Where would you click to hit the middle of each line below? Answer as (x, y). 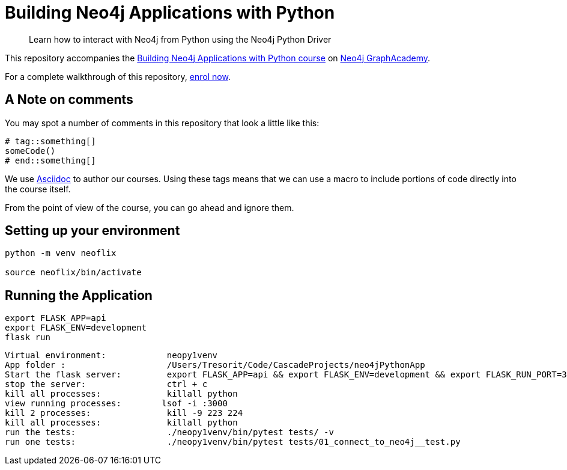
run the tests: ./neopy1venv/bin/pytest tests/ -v (169, 432)
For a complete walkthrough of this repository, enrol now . (118, 76)
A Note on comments (69, 100)
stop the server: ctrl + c (106, 384)
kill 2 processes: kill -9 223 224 (124, 413)
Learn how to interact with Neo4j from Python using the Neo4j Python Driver (180, 39)
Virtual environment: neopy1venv (111, 356)
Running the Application (79, 295)
